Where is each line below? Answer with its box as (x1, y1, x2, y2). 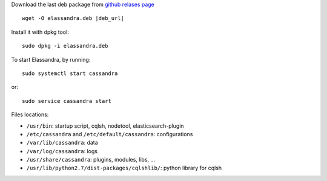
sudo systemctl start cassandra (22, 70, 118, 77)
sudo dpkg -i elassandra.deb (22, 42, 108, 50)
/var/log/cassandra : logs (26, 147, 98, 154)
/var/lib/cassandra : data (26, 139, 98, 146)
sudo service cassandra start (22, 97, 112, 104)
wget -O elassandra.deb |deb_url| (22, 15, 124, 22)
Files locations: (11, 111, 49, 118)
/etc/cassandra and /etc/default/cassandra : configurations (26, 130, 193, 137)
